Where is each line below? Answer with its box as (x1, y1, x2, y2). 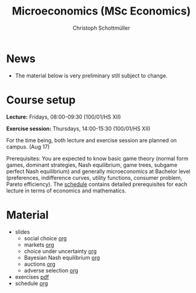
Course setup (6, 93, 76, 107)
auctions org (24, 260, 55, 268)
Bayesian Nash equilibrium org (24, 254, 101, 261)
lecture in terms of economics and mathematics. (6, 186, 127, 194)
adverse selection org (24, 266, 78, 274)
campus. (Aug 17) (6, 143, 50, 150)
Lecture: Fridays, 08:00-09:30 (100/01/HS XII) (6, 113, 121, 120)
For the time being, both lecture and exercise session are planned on (6, 136, 177, 143)
